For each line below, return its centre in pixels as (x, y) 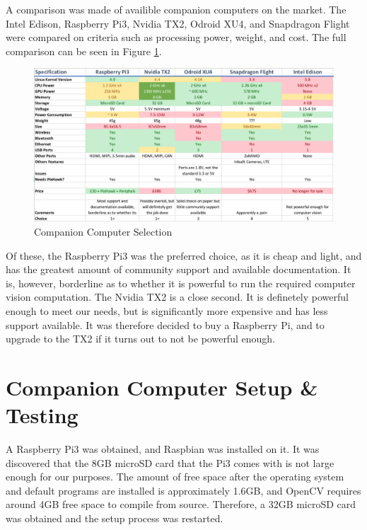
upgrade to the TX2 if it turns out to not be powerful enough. (140, 339)
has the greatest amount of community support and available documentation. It (179, 269)
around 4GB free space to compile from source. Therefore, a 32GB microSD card (181, 504)
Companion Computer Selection (103, 231)
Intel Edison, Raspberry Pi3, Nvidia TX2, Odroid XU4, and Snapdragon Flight (178, 23)
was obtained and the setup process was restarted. (115, 518)
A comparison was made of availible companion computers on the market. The (176, 9)
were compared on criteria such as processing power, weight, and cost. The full (176, 37)
